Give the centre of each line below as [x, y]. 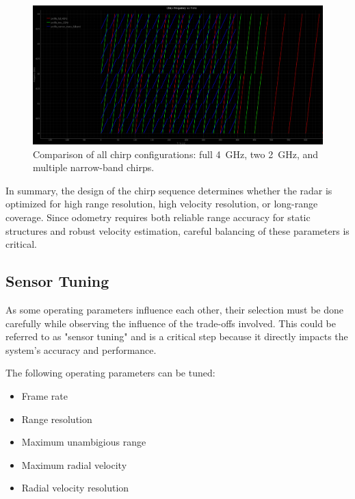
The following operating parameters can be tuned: [110, 373]
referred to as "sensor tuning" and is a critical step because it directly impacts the [177, 336]
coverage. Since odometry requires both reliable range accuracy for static [158, 217]
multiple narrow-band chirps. [94, 167]
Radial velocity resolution [75, 488]
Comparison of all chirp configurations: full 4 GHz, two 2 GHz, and [176, 154]
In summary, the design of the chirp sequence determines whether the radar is [169, 190]
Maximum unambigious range [84, 442]
